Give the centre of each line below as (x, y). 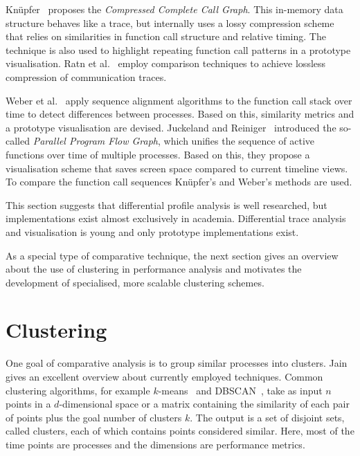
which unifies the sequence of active (239, 141)
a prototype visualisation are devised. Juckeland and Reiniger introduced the (171, 127)
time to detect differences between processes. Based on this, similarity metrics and (180, 114)
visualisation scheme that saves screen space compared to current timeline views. (177, 168)
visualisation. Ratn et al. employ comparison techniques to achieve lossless (166, 63)
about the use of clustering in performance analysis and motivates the (154, 269)
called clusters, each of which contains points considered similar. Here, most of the (180, 431)
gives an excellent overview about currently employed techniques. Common (164, 376)
